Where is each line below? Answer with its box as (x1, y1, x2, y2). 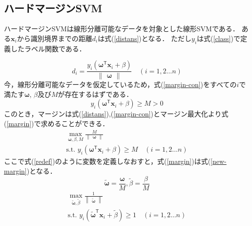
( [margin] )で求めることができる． (4, 118, 109, 128)
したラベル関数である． (10, 43, 86, 53)
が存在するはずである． (58, 89, 133, 99)
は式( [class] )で (197, 33, 240, 43)
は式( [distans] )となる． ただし (98, 33, 192, 43)
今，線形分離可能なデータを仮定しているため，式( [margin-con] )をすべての (4, 79, 237, 90)
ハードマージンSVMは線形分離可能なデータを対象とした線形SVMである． (4, 23, 239, 34)
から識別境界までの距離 (17, 33, 92, 43)
